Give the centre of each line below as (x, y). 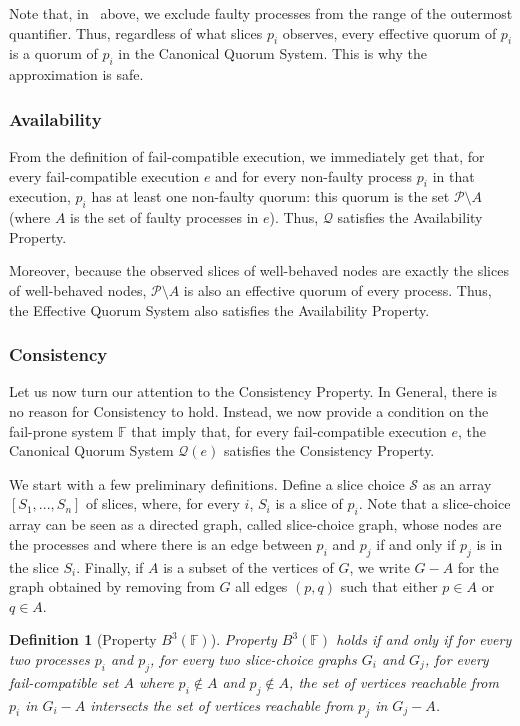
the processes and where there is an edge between (160, 543)
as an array (457, 483)
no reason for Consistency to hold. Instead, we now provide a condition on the (249, 410)
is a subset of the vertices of (248, 566)
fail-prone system (61, 430)
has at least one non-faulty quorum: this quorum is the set (270, 196)
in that (453, 175)
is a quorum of (53, 53)
